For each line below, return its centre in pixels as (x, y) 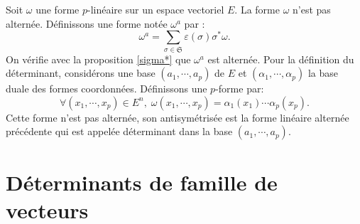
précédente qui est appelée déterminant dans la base (119, 131)
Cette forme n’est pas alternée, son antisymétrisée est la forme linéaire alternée (178, 117)
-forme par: (240, 89)
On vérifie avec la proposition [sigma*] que (98, 59)
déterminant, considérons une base (81, 73)
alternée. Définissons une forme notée (87, 23)
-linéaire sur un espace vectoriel (156, 9)
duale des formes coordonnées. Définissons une (107, 89)
